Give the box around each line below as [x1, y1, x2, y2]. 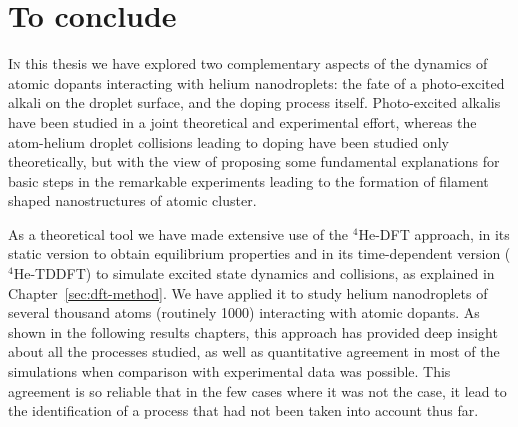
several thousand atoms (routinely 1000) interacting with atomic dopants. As [8, 302, 480, 323]
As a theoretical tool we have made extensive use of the [8, 223, 349, 244]
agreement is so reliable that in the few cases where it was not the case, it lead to [8, 380, 507, 401]
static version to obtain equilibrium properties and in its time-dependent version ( [8, 243, 511, 264]
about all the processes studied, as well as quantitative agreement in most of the [8, 341, 500, 362]
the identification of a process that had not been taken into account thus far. [8, 400, 479, 421]
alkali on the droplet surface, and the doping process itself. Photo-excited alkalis [8, 92, 501, 113]
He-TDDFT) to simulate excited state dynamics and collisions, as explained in [13, 263, 495, 284]
